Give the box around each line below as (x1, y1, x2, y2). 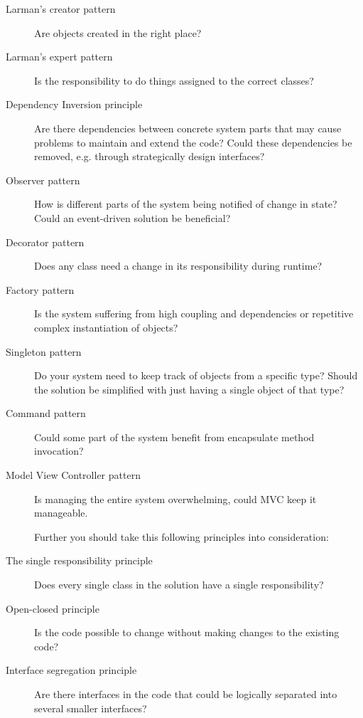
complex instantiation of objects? (34, 320, 178, 334)
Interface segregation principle (6, 662, 137, 677)
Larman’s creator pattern (6, 1, 116, 16)
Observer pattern (6, 172, 80, 187)
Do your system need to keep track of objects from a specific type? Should (34, 368, 358, 383)
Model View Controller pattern (6, 468, 141, 482)
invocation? (34, 443, 84, 458)
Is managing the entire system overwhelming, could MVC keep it (34, 491, 317, 506)
